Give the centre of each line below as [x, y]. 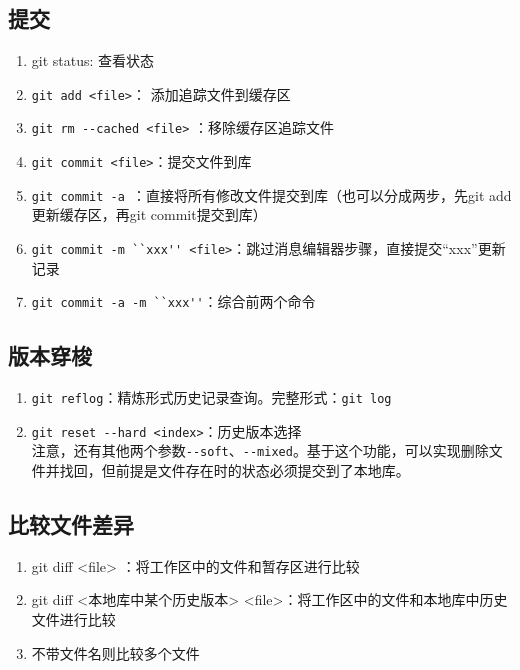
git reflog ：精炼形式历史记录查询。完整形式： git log [211, 397]
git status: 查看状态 [93, 60]
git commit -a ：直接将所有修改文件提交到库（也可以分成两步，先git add [271, 194]
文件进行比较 [73, 619]
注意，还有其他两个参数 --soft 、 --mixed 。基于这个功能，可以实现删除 [260, 450]
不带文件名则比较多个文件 [115, 652]
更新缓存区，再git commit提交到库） [149, 214]
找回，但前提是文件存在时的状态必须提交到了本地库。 [234, 470]
